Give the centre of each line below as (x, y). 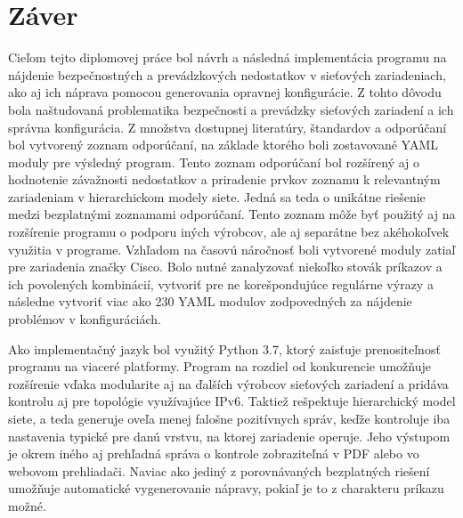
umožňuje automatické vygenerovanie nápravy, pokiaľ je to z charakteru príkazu (226, 488)
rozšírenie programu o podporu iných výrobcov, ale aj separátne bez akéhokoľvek (229, 232)
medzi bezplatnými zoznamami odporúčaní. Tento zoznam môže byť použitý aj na (232, 214)
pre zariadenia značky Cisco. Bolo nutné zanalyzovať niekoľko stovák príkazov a (225, 267)
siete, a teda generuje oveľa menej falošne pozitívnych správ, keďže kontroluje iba (229, 418)
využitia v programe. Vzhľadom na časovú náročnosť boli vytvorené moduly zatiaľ (232, 249)
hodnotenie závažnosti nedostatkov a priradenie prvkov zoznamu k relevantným (224, 179)
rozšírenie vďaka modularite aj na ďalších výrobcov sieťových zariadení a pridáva (228, 383)
